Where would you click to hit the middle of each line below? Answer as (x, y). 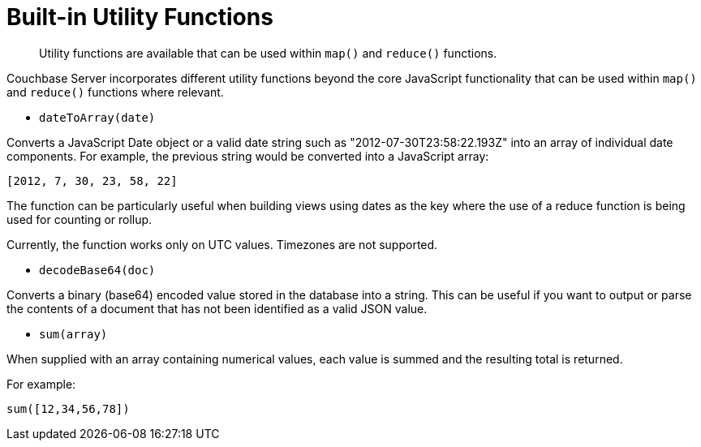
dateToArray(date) (97, 117)
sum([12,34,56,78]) (68, 408)
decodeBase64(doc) (97, 270)
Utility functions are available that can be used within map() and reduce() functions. (268, 53)
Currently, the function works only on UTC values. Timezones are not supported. (222, 244)
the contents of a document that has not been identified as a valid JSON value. (217, 308)
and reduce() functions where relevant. (115, 92)
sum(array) (73, 334)
